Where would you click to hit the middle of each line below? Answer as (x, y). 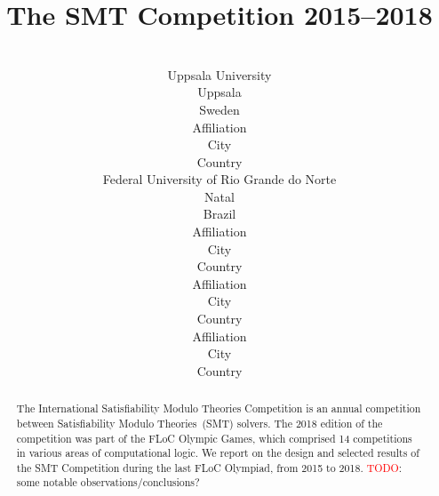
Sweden (219, 109)
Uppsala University (219, 74)
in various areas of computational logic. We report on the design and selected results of (218, 453)
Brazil (219, 214)
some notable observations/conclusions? (108, 482)
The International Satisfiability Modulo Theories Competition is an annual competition (219, 408)
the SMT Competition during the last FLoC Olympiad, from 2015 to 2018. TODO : (209, 467)
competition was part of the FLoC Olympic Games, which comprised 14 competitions (214, 438)
